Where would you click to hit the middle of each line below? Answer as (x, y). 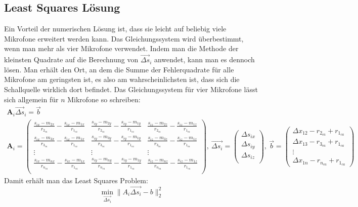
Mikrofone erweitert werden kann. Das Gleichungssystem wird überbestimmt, (124, 38)
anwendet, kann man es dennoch (204, 59)
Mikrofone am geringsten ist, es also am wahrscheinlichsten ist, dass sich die (122, 79)
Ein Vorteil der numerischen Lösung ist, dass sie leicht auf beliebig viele (115, 29)
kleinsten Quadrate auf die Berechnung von (71, 59)
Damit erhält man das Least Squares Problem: (76, 180)
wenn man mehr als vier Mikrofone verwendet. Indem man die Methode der (121, 48)
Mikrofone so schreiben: (104, 99)
